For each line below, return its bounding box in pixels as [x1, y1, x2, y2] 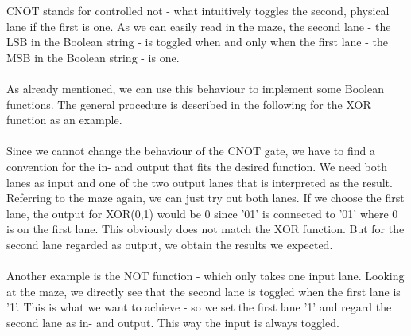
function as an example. [6, 111, 122, 128]
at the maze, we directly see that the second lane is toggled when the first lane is [6, 283, 401, 299]
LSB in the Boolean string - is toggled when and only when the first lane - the [6, 33, 388, 50]
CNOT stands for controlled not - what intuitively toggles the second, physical [6, 2, 390, 18]
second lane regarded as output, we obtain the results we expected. [6, 236, 333, 252]
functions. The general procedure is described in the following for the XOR [6, 96, 371, 112]
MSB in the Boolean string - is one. [6, 49, 180, 65]
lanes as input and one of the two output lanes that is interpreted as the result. [6, 174, 393, 190]
